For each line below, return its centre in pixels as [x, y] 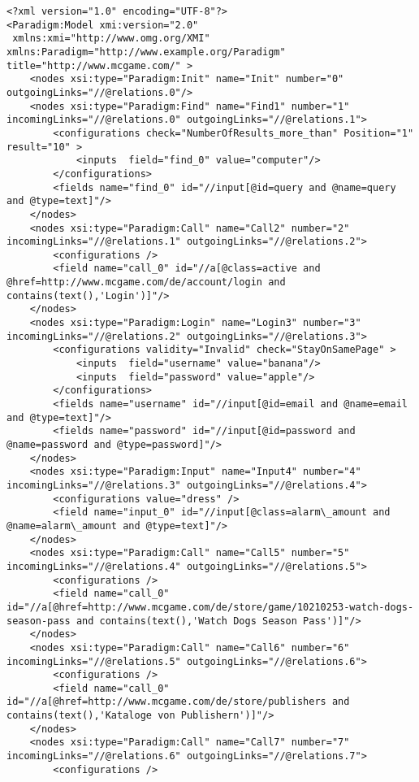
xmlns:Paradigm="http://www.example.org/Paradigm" [146, 52]
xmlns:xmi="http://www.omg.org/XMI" [111, 39]
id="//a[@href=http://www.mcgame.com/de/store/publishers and [178, 702]
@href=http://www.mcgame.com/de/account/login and [146, 282]
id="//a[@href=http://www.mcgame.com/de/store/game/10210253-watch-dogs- [210, 607]
